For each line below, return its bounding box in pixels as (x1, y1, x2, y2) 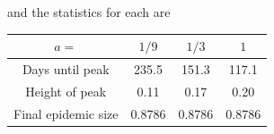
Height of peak (25, 81, 107, 100)
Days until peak (22, 59, 110, 78)
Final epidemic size (13, 104, 119, 122)
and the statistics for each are (7, 3, 171, 21)
